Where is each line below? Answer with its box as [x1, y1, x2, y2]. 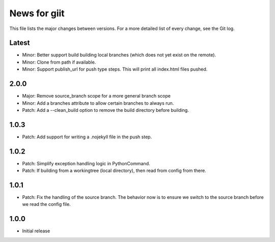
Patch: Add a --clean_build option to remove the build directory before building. [22, 107, 189, 113]
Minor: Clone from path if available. [22, 59, 96, 65]
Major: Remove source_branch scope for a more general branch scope [22, 93, 171, 99]
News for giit [9, 8, 65, 19]
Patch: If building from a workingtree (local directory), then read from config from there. [22, 168, 206, 174]
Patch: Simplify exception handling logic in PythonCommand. [22, 160, 150, 166]
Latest [9, 39, 30, 47]
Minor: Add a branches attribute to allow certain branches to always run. [22, 100, 174, 106]
